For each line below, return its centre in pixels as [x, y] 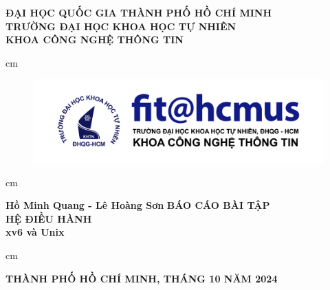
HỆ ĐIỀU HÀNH [49, 218]
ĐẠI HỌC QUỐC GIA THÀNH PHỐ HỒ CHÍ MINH [139, 12]
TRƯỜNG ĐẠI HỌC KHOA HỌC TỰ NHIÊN [121, 26]
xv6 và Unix [35, 232]
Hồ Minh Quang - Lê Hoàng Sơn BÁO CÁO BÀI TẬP [138, 205]
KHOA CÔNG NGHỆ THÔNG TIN [95, 40]
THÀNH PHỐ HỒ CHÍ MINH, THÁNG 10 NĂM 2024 [142, 278]
